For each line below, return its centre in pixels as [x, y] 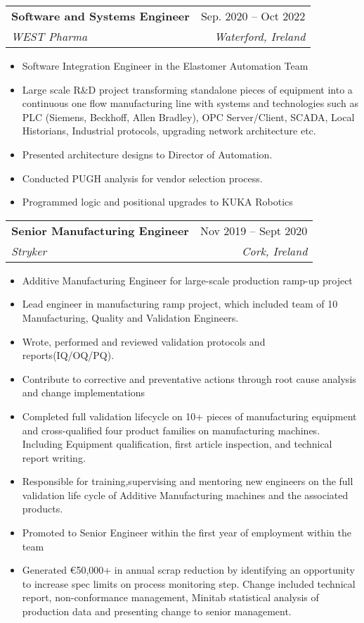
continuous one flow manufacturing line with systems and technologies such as [190, 103]
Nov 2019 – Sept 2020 [254, 230]
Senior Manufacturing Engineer [100, 230]
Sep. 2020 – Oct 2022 [253, 16]
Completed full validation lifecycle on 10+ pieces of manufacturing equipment [189, 416]
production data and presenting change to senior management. [157, 611]
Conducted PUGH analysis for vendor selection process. [142, 178]
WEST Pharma [50, 36]
